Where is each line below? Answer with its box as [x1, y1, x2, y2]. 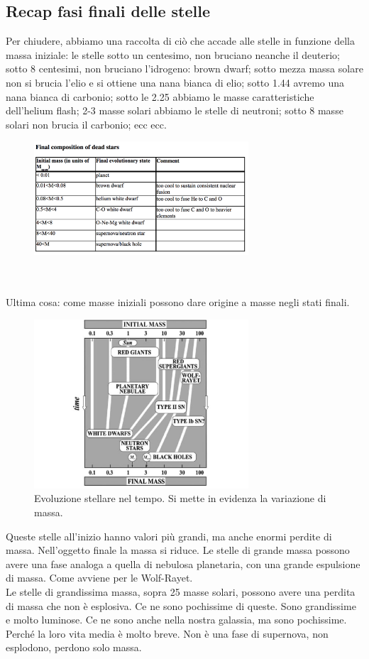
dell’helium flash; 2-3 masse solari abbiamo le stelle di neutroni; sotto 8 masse [6, 103, 343, 118]
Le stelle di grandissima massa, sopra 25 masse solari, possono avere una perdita [6, 584, 356, 599]
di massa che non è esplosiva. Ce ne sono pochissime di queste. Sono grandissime [6, 598, 356, 613]
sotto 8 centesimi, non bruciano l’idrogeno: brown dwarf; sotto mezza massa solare [6, 61, 363, 76]
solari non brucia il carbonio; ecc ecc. [6, 116, 167, 131]
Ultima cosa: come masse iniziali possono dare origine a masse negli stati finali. [6, 295, 350, 310]
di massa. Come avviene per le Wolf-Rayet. [6, 570, 193, 585]
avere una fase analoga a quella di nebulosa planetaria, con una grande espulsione [6, 556, 360, 571]
